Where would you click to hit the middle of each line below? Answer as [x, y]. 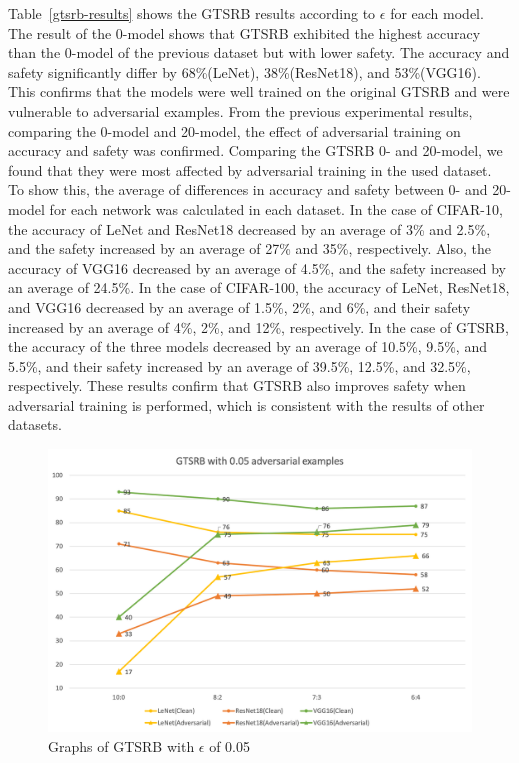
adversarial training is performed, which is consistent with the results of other [246, 404]
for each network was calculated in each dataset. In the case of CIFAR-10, [276, 208]
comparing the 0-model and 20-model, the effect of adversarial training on [234, 130]
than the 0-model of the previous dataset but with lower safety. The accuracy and [259, 52]
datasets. [35, 424]
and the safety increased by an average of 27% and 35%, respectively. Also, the [249, 248]
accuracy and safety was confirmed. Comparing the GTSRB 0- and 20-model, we [255, 150]
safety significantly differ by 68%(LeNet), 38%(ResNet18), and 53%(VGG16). [244, 71]
